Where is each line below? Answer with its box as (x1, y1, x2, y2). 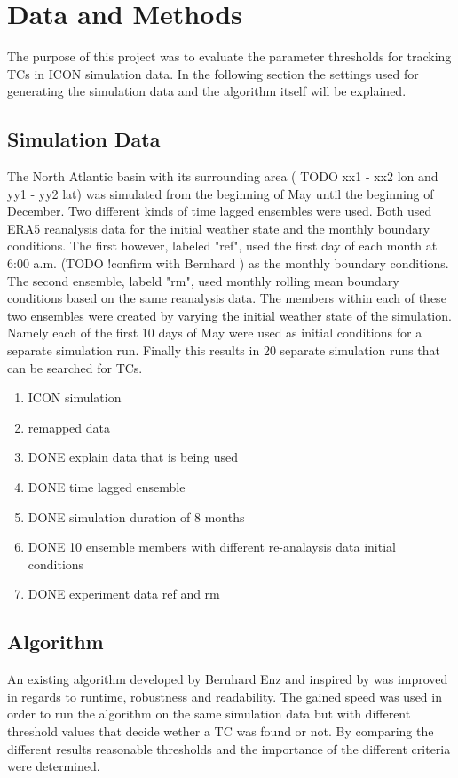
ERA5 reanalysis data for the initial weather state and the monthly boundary (7, 218, 430, 237)
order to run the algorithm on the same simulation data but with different (7, 704, 411, 723)
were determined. (7, 757, 100, 775)
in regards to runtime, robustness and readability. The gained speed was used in (7, 687, 442, 705)
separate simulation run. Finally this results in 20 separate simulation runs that (7, 341, 440, 360)
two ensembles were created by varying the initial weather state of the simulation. (7, 306, 452, 324)
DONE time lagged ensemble (28, 478, 186, 496)
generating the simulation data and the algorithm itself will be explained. (7, 82, 407, 100)
